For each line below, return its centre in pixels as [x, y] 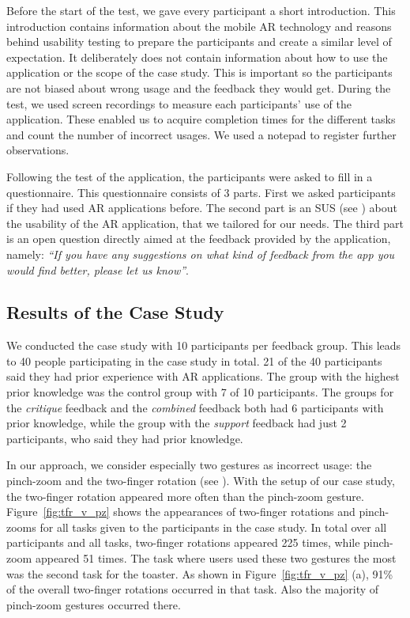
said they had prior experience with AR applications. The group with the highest [203, 376]
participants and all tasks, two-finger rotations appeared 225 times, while [183, 542]
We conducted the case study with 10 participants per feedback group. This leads [204, 345]
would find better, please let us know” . [98, 269]
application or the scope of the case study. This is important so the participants [199, 72]
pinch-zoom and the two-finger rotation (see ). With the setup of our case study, [201, 481]
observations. [38, 150]
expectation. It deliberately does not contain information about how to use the [197, 57]
